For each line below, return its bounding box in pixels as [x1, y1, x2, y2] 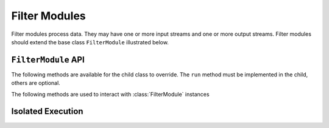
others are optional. [11, 79, 60, 87]
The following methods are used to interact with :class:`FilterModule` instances [11, 90, 210, 98]
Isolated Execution [11, 106, 83, 116]
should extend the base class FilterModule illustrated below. [11, 38, 169, 45]
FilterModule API [11, 55, 85, 65]
